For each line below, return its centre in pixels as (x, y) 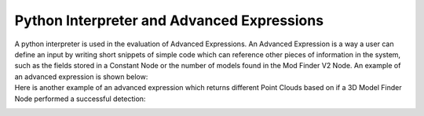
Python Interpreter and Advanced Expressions (169, 20)
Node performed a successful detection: (80, 99)
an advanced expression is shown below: (81, 76)
